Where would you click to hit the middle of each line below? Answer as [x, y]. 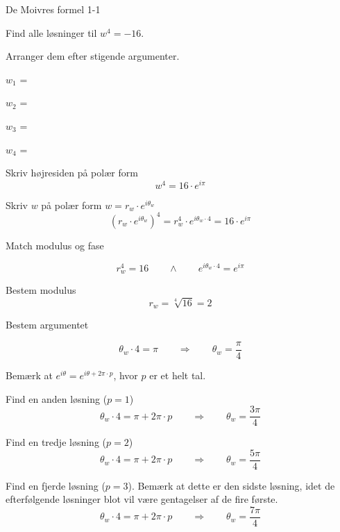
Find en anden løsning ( [57, 398]
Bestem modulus [41, 290]
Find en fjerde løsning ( [56, 485]
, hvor [126, 375]
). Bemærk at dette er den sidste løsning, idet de [231, 485]
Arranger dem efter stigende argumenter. [93, 56]
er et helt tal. [178, 375]
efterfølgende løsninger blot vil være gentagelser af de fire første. [142, 499]
